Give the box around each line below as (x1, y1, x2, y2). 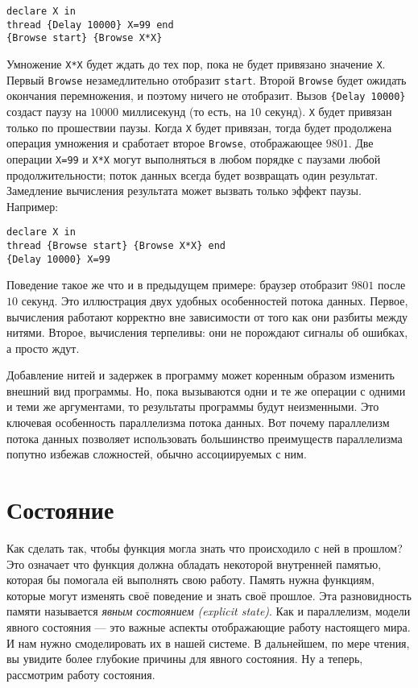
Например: (6, 197, 59, 214)
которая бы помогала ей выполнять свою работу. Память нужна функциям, (6, 571, 375, 588)
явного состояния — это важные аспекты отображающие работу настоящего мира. (6, 618, 411, 635)
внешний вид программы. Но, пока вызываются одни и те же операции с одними (6, 382, 406, 399)
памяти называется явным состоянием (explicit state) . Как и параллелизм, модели (6, 603, 411, 620)
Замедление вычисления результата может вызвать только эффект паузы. (6, 182, 362, 199)
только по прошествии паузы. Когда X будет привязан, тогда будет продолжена (6, 118, 392, 135)
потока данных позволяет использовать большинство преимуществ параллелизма (6, 429, 403, 446)
